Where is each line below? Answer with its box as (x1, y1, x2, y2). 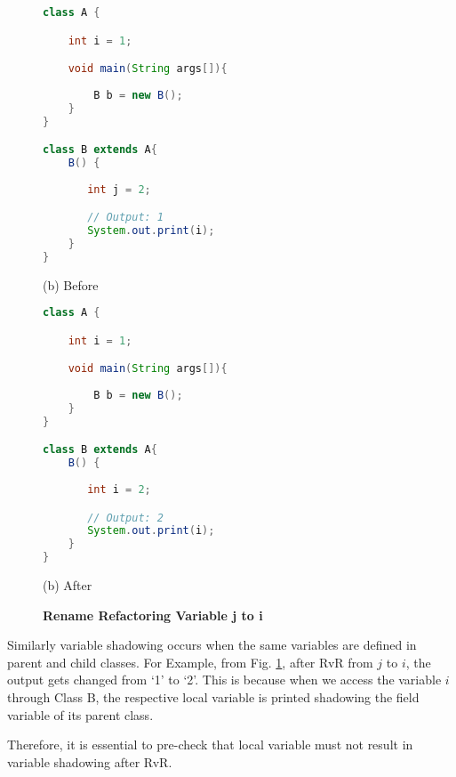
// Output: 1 (87, 211, 164, 224)
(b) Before (43, 275, 99, 294)
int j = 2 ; (87, 182, 151, 196)
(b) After (43, 576, 92, 595)
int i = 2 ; (87, 483, 151, 497)
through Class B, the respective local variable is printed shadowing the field (7, 688, 420, 707)
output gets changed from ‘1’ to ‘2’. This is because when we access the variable (7, 670, 442, 689)
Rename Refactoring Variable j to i (43, 605, 263, 624)
